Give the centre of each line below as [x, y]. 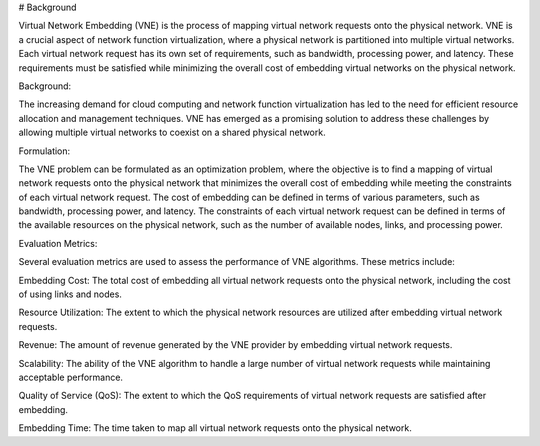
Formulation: [44, 151]
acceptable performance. [71, 377]
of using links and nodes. [70, 294]
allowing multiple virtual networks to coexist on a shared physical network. [172, 132]
